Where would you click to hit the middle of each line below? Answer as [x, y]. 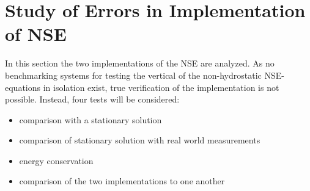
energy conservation [56, 160]
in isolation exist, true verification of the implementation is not [161, 87]
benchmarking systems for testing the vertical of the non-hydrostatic [133, 75]
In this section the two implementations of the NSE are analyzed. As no [140, 63]
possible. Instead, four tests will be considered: [92, 99]
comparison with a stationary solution [90, 119]
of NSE [36, 34]
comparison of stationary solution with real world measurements [140, 140]
